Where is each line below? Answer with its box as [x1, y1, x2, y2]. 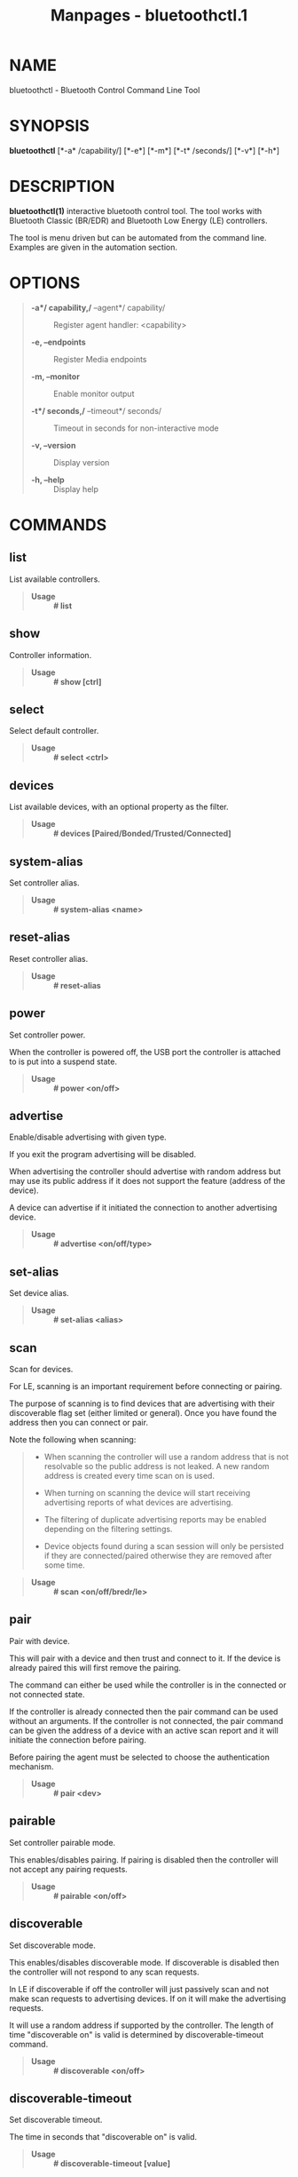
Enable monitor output [52, 388, 135, 399]
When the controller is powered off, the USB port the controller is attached [9, 1046, 281, 1057]
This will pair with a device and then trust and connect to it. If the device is [9, 1653, 281, 1664]
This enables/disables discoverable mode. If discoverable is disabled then [9, 1957, 279, 1967]
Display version [52, 457, 110, 467]
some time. [43, 1560, 86, 1570]
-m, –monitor [30, 370, 80, 382]
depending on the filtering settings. [43, 1524, 173, 1535]
